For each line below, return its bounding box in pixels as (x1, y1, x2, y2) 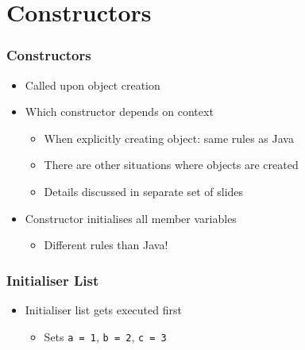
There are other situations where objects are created (44, 156, 299, 173)
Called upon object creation (25, 76, 160, 93)
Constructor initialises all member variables (25, 210, 237, 226)
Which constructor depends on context (25, 103, 214, 120)
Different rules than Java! (44, 237, 168, 253)
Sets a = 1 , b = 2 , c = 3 (44, 328, 167, 344)
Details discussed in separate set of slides (44, 183, 244, 199)
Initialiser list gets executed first (25, 301, 182, 317)
